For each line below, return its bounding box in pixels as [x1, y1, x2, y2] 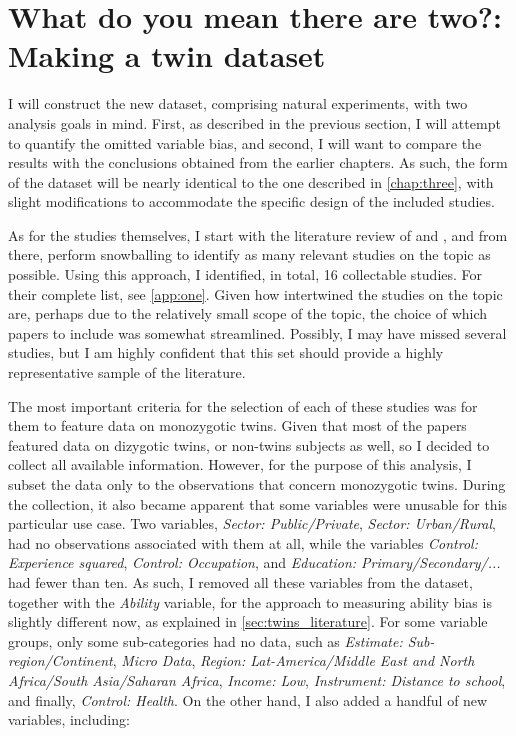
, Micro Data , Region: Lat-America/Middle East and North [112, 650, 475, 671]
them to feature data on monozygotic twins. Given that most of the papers [8, 415, 467, 436]
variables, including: [8, 709, 130, 730]
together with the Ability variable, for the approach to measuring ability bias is [8, 591, 492, 612]
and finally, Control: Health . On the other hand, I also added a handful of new [8, 689, 488, 710]
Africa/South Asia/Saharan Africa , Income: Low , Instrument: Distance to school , [8, 669, 506, 690]
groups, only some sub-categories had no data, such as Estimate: [8, 630, 403, 651]
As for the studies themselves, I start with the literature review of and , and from [8, 224, 508, 245]
